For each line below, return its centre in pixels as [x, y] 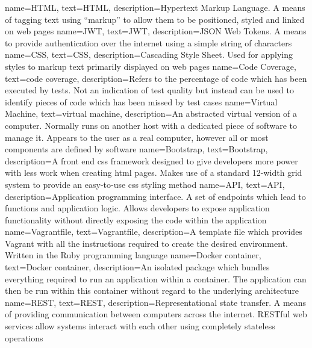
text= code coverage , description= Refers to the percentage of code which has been [156, 78]
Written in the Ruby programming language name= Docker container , [133, 255]
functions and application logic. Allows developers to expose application [137, 208]
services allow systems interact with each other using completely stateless [140, 326]
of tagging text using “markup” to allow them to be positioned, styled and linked [155, 19]
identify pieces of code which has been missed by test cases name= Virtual [141, 101]
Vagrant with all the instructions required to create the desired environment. [146, 243]
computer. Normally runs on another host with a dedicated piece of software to [151, 125]
